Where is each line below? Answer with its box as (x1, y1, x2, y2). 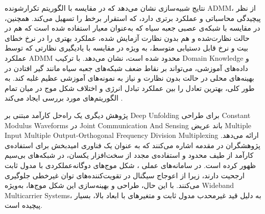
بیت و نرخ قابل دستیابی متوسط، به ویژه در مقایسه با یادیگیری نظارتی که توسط (5, 42, 248, 53)
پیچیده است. (5, 200, 43, 210)
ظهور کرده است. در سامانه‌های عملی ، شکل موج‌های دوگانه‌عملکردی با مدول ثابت (5, 159, 256, 170)
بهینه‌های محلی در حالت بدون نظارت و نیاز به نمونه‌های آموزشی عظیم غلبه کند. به (5, 73, 254, 83)
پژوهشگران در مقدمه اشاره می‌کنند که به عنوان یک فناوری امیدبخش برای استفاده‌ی (5, 139, 260, 150)
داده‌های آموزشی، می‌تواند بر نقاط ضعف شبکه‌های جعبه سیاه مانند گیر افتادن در (5, 62, 248, 73)
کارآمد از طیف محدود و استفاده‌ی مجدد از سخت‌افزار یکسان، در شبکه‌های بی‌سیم (5, 150, 254, 160)
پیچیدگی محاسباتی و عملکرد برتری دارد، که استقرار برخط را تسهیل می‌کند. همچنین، (5, 12, 261, 23)
